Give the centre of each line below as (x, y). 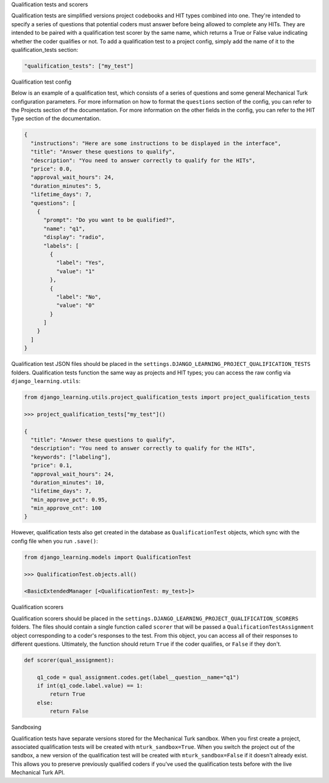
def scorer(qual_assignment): (69, 660)
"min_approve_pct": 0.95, (69, 499)
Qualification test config (41, 82)
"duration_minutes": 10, (68, 482)
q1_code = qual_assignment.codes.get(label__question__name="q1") (138, 677)
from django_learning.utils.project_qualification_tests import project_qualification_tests (167, 397)
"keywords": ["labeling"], (71, 457)
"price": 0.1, (52, 466)
